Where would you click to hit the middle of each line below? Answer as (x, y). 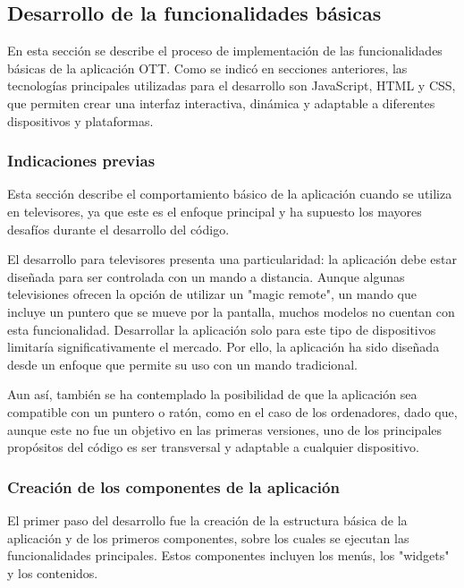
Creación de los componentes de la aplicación (173, 486)
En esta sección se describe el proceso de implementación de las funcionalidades (225, 51)
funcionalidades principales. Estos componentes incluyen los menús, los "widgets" (228, 555)
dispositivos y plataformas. (80, 120)
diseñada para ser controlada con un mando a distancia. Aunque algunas (206, 276)
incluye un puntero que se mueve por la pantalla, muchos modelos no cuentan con (231, 311)
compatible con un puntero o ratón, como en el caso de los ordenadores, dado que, (232, 411)
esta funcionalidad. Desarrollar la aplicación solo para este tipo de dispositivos (222, 329)
